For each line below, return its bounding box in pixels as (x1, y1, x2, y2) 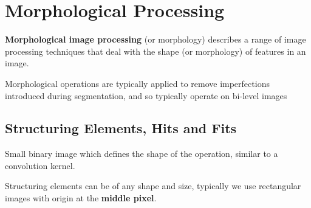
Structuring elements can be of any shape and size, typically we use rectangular (5, 179, 301, 192)
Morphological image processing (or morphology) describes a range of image (5, 33, 306, 46)
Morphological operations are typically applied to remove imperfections (5, 77, 270, 89)
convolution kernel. (5, 159, 75, 172)
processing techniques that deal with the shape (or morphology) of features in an (5, 44, 306, 57)
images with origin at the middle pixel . (5, 192, 157, 204)
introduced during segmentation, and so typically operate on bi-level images (5, 89, 287, 102)
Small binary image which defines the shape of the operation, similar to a (5, 147, 278, 160)
